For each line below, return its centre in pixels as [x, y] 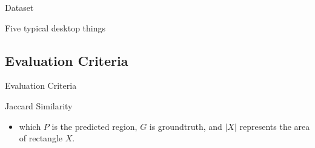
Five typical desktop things [55, 27]
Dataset [19, 7]
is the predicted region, [94, 126]
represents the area [275, 126]
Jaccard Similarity [39, 105]
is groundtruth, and [186, 126]
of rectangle [41, 138]
